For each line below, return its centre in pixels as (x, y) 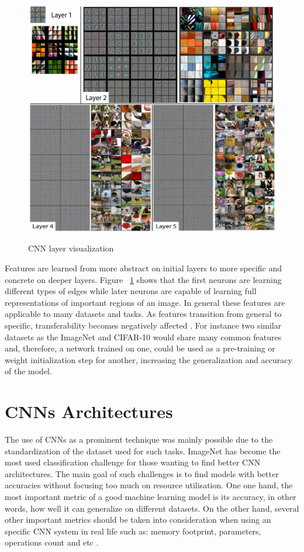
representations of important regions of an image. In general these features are (145, 302)
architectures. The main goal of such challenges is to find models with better (142, 473)
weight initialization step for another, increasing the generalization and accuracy (148, 359)
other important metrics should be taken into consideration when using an (138, 520)
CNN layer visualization (71, 248)
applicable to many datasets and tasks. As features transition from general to (143, 314)
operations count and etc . (52, 542)
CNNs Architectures (89, 411)
